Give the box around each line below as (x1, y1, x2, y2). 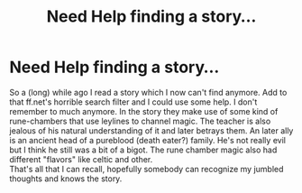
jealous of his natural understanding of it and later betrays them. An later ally (9, 124, 294, 136)
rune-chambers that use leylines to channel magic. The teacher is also (9, 115, 271, 126)
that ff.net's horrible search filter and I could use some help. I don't (9, 96, 258, 107)
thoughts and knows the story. (9, 173, 123, 184)
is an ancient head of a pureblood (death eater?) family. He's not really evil (9, 134, 287, 145)
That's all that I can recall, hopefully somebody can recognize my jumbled (9, 163, 284, 174)
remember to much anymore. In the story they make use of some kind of (9, 106, 279, 116)
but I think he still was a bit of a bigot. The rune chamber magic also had (9, 144, 278, 155)
